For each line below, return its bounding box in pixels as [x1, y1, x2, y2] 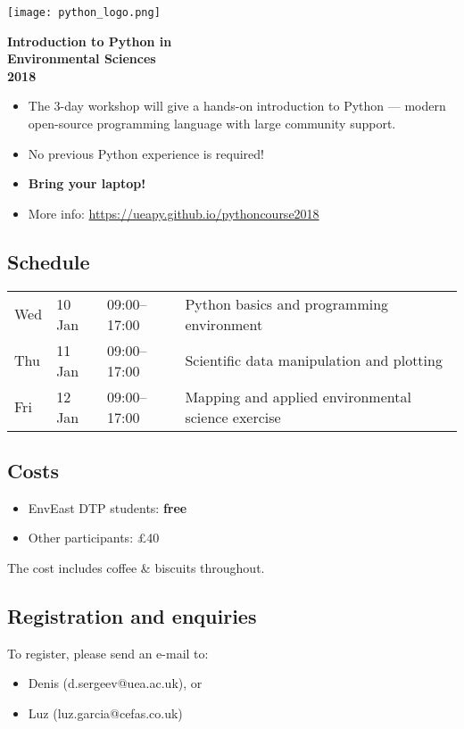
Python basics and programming [185, 293, 389, 314]
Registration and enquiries [7, 601, 257, 629]
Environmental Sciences [7, 49, 156, 68]
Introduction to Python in [7, 31, 172, 50]
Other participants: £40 [28, 528, 160, 547]
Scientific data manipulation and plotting [185, 350, 443, 371]
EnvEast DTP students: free [28, 498, 187, 517]
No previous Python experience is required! [28, 144, 264, 162]
